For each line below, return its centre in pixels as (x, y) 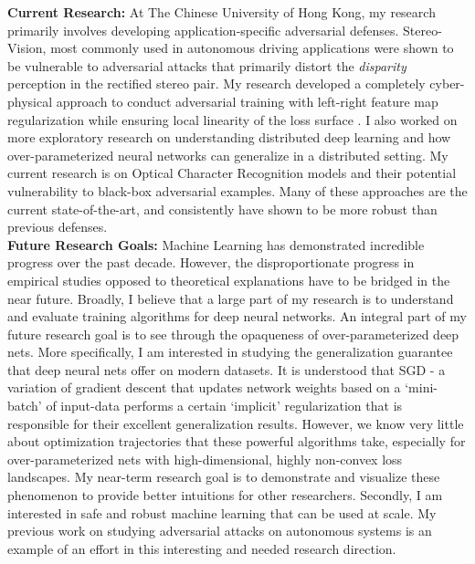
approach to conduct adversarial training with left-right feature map (247, 101)
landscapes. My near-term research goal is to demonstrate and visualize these (224, 477)
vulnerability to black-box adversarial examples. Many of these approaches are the (237, 190)
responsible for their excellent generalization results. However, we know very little (236, 423)
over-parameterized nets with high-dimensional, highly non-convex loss (205, 459)
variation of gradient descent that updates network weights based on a (204, 387)
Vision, (27, 48)
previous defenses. (58, 227)
